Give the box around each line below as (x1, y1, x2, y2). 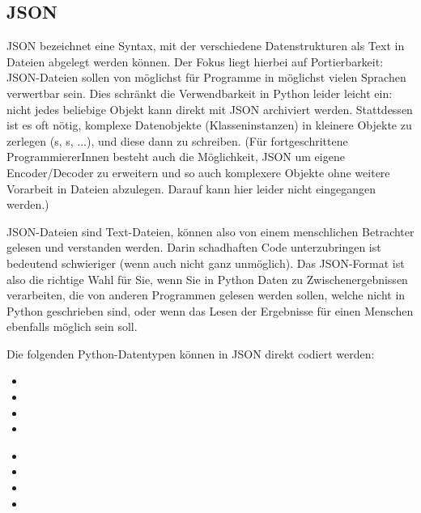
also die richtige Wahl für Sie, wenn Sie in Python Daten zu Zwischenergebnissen (6, 270, 408, 287)
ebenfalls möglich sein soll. (6, 318, 138, 335)
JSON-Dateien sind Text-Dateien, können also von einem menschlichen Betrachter (6, 223, 415, 240)
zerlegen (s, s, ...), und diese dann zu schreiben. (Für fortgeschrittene (6, 132, 348, 149)
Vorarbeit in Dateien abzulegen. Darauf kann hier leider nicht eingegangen (6, 180, 376, 197)
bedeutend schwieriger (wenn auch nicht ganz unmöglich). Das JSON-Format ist (6, 254, 405, 271)
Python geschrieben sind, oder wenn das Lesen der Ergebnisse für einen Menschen (6, 302, 414, 319)
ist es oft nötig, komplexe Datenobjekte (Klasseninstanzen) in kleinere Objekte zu (6, 117, 412, 134)
